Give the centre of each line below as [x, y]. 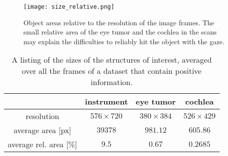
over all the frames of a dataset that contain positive [112, 71]
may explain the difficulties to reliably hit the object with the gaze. [124, 41]
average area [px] [42, 130]
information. [112, 82]
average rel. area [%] [42, 144]
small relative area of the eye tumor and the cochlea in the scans [120, 32]
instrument [106, 102]
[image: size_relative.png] [69, 7]
